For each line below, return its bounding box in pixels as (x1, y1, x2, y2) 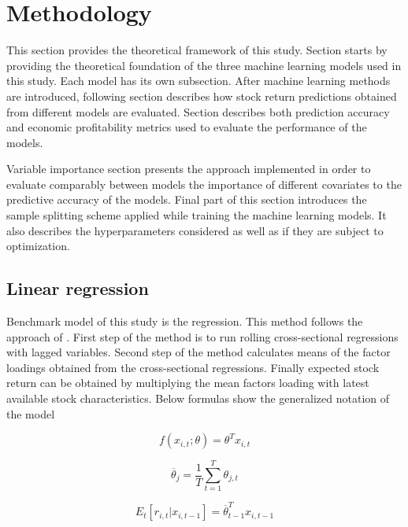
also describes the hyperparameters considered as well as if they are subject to (6, 222, 384, 238)
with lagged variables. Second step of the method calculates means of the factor (6, 344, 391, 360)
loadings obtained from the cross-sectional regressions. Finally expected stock (6, 359, 380, 375)
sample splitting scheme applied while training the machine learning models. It (6, 207, 387, 223)
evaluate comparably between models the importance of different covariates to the (6, 175, 402, 192)
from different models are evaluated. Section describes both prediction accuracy (6, 103, 390, 120)
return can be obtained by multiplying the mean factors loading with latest (6, 374, 369, 391)
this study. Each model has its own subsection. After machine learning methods (6, 72, 391, 89)
